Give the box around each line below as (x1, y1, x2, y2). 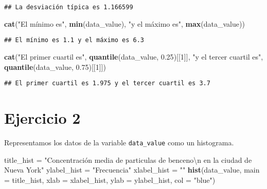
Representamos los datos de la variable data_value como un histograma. (4, 137, 234, 147)
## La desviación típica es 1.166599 (4, 4, 133, 11)
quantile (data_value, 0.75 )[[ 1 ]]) (4, 61, 106, 72)
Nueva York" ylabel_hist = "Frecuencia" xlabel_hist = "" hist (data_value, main (4, 164, 260, 175)
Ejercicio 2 (4, 107, 81, 128)
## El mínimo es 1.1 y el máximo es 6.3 (4, 36, 145, 44)
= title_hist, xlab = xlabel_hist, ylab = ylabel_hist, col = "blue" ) (4, 174, 216, 185)
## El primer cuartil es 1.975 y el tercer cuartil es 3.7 (4, 80, 210, 87)
